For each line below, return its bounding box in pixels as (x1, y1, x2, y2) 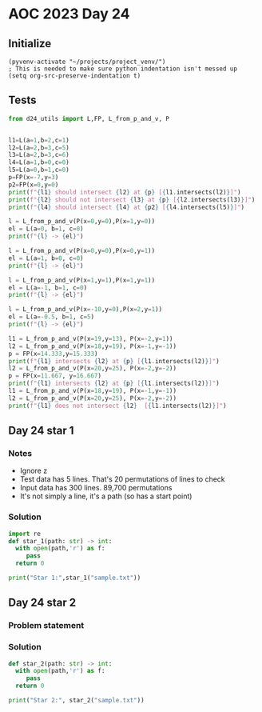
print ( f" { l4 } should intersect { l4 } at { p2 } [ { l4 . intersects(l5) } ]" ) (8, 203, 245, 211)
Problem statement (8, 620, 85, 631)
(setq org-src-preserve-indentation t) (8, 72, 141, 80)
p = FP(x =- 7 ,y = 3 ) (8, 174, 59, 182)
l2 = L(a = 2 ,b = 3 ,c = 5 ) (8, 143, 69, 152)
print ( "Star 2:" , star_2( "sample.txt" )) (8, 697, 145, 705)
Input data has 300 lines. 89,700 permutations (19, 483, 173, 493)
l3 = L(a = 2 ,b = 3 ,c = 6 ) (8, 151, 69, 159)
